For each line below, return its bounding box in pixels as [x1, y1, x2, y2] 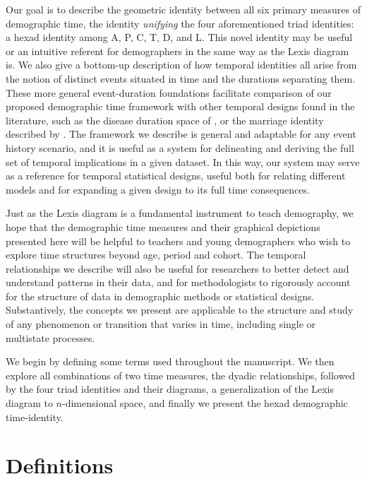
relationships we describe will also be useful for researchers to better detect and [6, 261, 349, 276]
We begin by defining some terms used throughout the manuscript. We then [6, 354, 335, 369]
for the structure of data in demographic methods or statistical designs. [6, 288, 315, 303]
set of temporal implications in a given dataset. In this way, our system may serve [6, 154, 360, 169]
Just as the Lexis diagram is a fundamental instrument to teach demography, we [6, 206, 354, 220]
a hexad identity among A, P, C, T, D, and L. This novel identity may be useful [6, 30, 353, 45]
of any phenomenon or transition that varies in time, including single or [6, 317, 316, 331]
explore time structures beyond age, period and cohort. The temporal [6, 247, 306, 262]
